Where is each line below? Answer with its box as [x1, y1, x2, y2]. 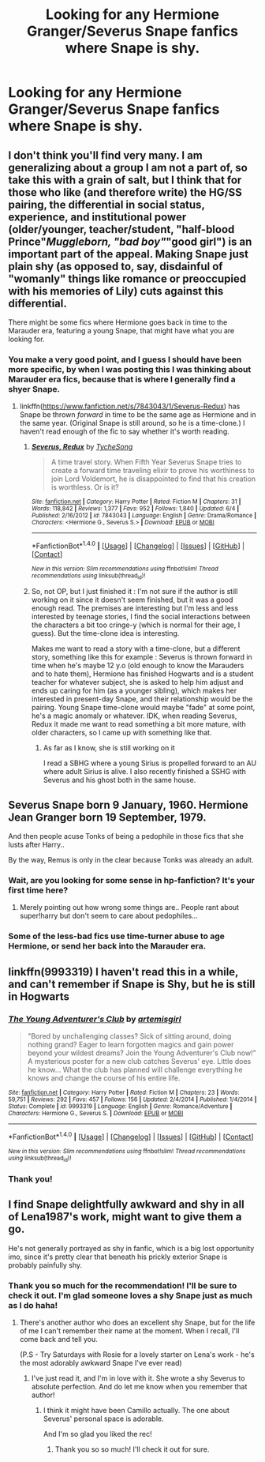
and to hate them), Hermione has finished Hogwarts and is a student [31, 669, 254, 678]
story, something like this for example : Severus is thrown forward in [31, 652, 252, 662]
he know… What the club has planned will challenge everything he [27, 1065, 243, 1074]
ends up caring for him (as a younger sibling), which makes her [31, 686, 237, 696]
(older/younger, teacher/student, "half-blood [8, 223, 235, 236]
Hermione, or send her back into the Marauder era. [8, 941, 207, 952]
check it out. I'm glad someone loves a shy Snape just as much [8, 1290, 253, 1301]
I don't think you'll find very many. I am [8, 148, 203, 162]
